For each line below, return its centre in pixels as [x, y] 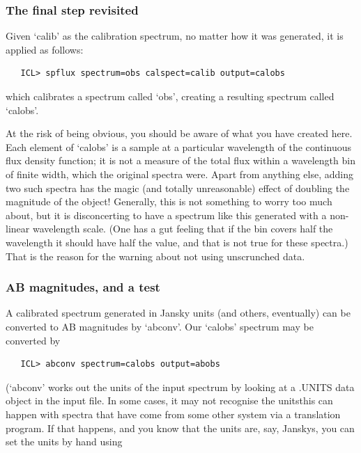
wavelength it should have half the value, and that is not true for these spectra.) [177, 242]
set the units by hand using [64, 442]
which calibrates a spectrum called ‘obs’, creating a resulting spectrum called [170, 96]
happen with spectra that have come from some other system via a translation [173, 414]
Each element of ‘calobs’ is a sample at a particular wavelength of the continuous [178, 146]
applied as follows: [45, 49]
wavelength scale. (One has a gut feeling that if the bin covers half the [183, 229]
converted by [33, 340]
